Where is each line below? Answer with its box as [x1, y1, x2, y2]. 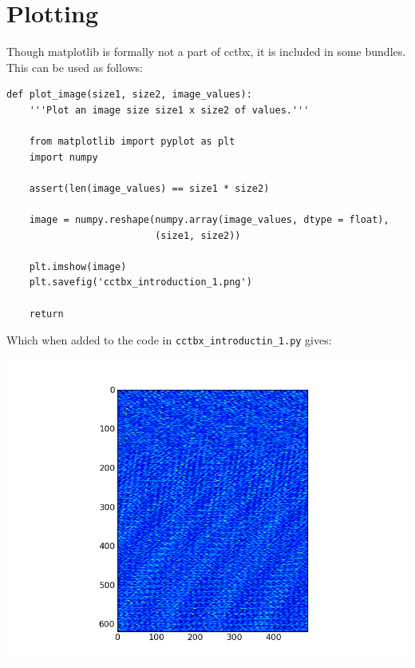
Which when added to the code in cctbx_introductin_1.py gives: [6, 332, 332, 348]
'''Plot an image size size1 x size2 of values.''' [29, 104, 310, 116]
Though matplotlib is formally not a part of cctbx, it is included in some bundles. [6, 43, 406, 60]
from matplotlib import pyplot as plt [29, 136, 235, 148]
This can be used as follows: [6, 58, 144, 75]
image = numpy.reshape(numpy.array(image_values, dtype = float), [29, 214, 389, 226]
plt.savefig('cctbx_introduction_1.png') [29, 276, 252, 288]
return [29, 308, 64, 320]
